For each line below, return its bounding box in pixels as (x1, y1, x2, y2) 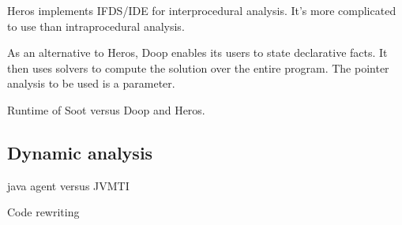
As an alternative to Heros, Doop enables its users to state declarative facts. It (7, 44, 388, 61)
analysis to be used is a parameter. (7, 75, 175, 92)
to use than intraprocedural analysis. (7, 17, 185, 34)
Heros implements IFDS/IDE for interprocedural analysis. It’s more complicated (7, 2, 396, 18)
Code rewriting (7, 204, 80, 220)
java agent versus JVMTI (7, 177, 130, 193)
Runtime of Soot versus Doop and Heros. (7, 101, 205, 118)
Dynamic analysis (7, 140, 153, 164)
